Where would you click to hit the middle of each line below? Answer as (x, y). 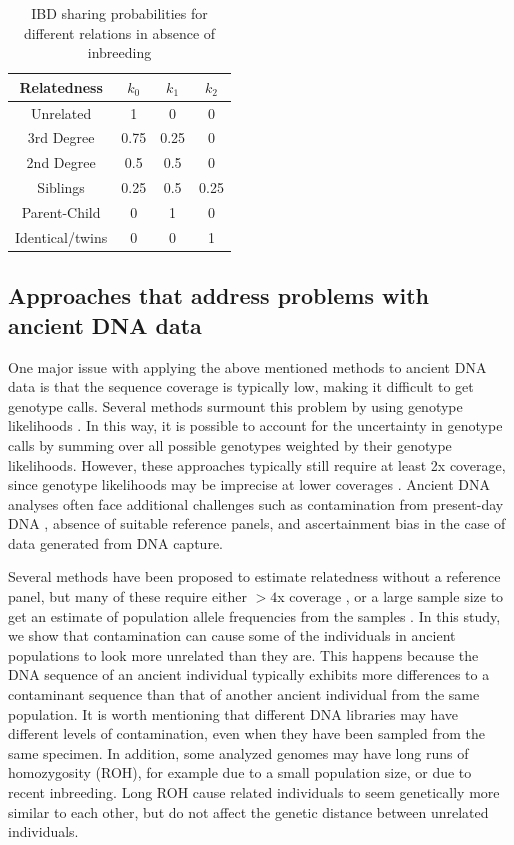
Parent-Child (61, 212)
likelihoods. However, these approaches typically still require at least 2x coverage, (257, 464)
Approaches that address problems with (218, 295)
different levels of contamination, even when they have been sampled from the (246, 733)
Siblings (61, 187)
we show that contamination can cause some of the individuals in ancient (232, 635)
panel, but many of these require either (127, 596)
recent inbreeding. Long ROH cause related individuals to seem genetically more (254, 792)
